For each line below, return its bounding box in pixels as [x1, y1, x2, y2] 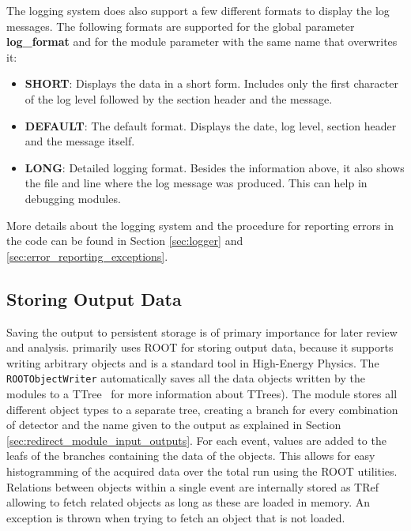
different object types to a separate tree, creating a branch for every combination [6, 401, 398, 417]
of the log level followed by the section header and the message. [25, 90, 333, 107]
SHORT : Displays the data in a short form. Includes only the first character [25, 75, 398, 92]
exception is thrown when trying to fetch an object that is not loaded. [6, 509, 345, 525]
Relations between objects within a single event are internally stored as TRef [6, 478, 379, 495]
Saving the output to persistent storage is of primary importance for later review [6, 323, 398, 340]
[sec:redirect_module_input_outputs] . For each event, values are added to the [6, 431, 386, 448]
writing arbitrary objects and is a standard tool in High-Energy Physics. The [6, 354, 379, 371]
